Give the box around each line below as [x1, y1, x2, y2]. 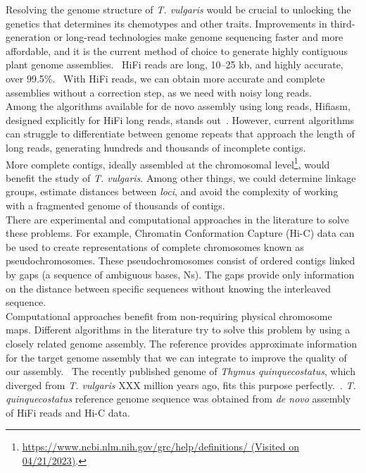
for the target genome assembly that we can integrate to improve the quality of [6, 350, 347, 364]
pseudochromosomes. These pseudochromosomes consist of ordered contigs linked [6, 253, 355, 268]
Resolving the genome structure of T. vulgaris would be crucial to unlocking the [6, 2, 351, 16]
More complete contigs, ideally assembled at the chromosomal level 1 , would [6, 154, 330, 171]
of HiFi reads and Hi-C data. [6, 405, 130, 419]
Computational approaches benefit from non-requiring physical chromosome [6, 308, 332, 323]
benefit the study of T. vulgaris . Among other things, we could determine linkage [6, 170, 356, 185]
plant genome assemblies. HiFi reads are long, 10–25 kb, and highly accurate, [6, 57, 343, 72]
